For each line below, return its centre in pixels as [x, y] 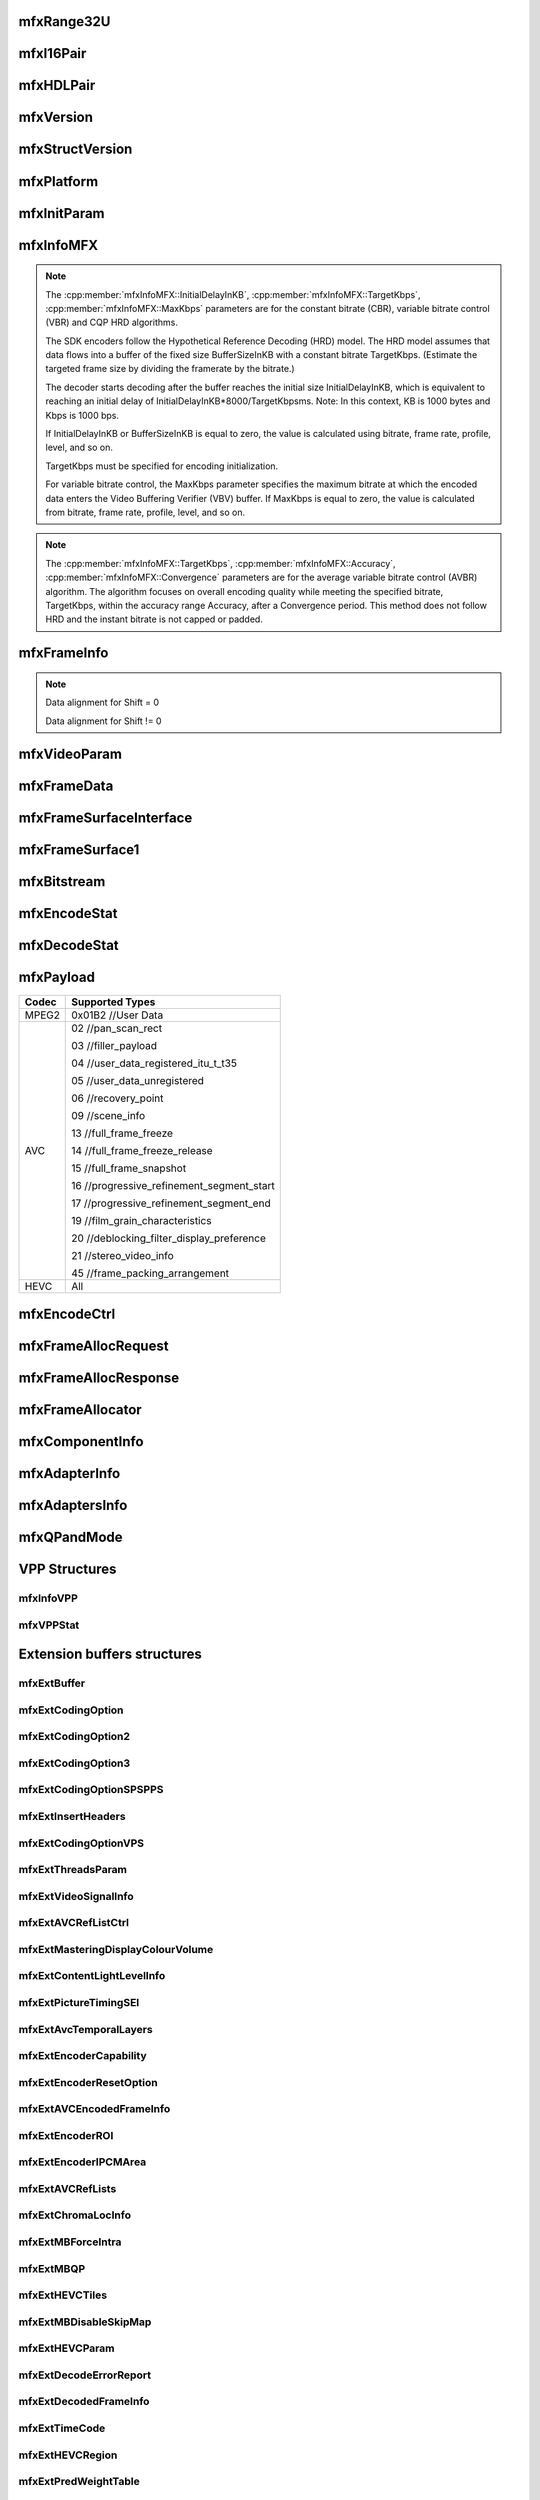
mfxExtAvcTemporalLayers [86, 2029]
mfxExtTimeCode [62, 2428]
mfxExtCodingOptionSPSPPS [91, 1790]
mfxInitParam [61, 213]
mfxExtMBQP [51, 2268]
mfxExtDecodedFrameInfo [84, 2402]
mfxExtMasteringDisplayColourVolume [116, 1949]
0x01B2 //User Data [117, 1015]
